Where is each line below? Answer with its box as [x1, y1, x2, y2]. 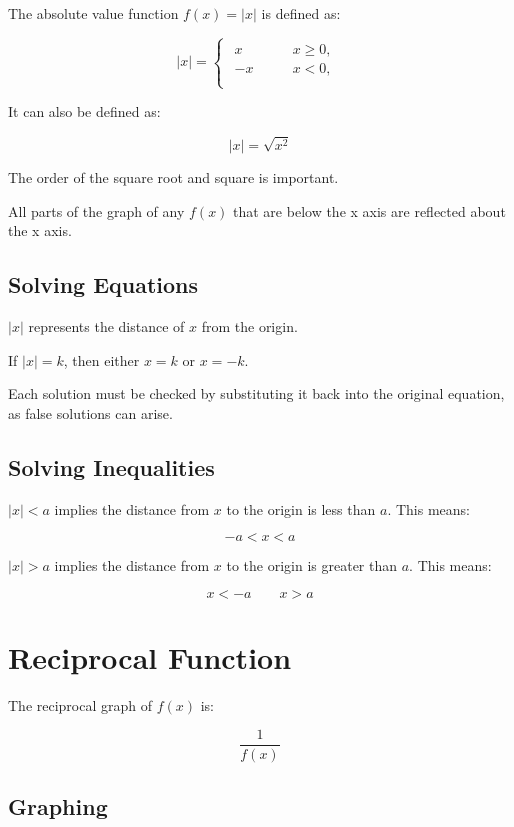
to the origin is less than [226, 498, 376, 519]
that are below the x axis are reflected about [233, 200, 506, 221]
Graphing [8, 790, 108, 821]
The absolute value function [8, 3, 179, 23]
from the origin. [201, 315, 298, 336]
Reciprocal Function [8, 636, 292, 677]
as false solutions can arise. [8, 402, 173, 423]
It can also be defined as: [8, 101, 161, 122]
